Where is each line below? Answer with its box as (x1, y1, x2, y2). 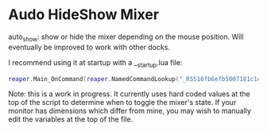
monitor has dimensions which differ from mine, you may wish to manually (8, 106, 252, 116)
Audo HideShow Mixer (8, 6, 160, 24)
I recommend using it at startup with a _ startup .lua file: (8, 57, 183, 69)
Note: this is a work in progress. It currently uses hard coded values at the (8, 89, 250, 99)
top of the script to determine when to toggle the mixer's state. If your (8, 98, 237, 107)
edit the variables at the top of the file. (8, 115, 133, 124)
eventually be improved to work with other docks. (8, 42, 171, 52)
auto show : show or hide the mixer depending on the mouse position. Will (8, 32, 244, 43)
